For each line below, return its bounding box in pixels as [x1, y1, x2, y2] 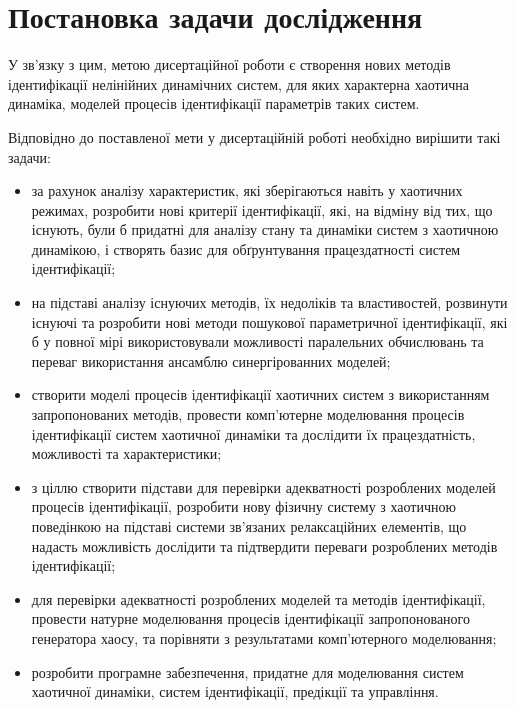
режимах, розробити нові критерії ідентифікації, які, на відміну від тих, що [31, 199, 493, 220]
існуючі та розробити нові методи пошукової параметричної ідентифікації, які [31, 311, 508, 332]
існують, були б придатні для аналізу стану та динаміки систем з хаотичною [31, 219, 499, 240]
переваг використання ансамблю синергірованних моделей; [31, 350, 391, 371]
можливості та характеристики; [31, 443, 222, 464]
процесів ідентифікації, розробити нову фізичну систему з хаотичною [31, 496, 456, 517]
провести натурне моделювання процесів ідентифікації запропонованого [31, 608, 470, 629]
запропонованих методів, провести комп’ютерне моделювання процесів [31, 404, 465, 425]
